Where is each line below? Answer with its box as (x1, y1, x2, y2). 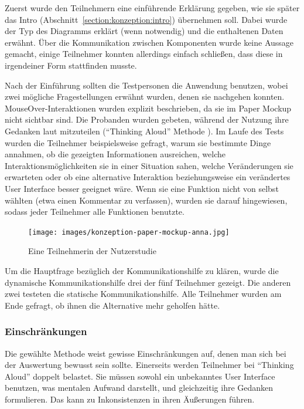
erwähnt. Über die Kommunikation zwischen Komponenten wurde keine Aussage (5, 36, 294, 48)
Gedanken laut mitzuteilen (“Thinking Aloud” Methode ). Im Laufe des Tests (5, 124, 284, 137)
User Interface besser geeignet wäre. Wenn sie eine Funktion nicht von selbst (5, 182, 279, 194)
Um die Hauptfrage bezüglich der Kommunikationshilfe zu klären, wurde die (5, 264, 279, 276)
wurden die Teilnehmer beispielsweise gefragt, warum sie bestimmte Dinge (5, 136, 271, 148)
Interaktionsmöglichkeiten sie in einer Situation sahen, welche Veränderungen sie (5, 159, 293, 171)
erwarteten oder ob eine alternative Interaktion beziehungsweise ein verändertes (5, 171, 291, 183)
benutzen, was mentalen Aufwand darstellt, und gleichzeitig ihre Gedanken (5, 381, 274, 394)
